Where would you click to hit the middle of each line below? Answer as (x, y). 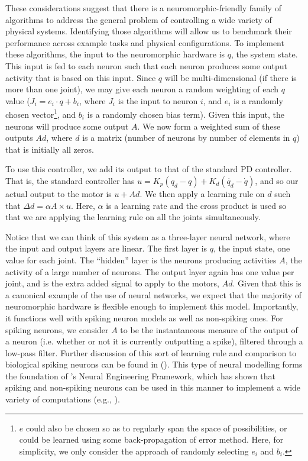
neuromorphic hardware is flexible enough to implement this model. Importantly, (152, 306)
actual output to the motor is (59, 193)
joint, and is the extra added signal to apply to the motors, (112, 283)
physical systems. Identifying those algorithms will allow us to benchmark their (149, 31)
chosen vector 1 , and (41, 113)
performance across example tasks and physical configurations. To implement (145, 42)
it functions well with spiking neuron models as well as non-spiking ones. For (144, 317)
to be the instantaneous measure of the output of (209, 329)
